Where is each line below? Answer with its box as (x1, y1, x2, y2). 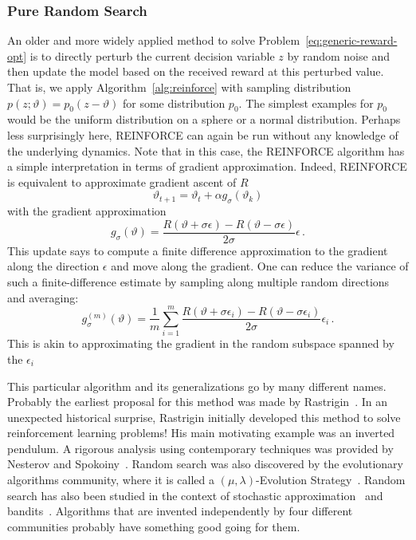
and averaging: (7, 289, 79, 305)
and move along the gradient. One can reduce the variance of (111, 258, 409, 274)
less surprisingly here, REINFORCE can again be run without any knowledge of (7, 126, 398, 143)
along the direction (7, 258, 100, 274)
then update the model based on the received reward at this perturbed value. (7, 63, 384, 80)
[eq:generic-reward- (305, 32, 398, 49)
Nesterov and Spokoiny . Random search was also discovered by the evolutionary (7, 455, 403, 472)
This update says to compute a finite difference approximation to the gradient (7, 242, 388, 258)
